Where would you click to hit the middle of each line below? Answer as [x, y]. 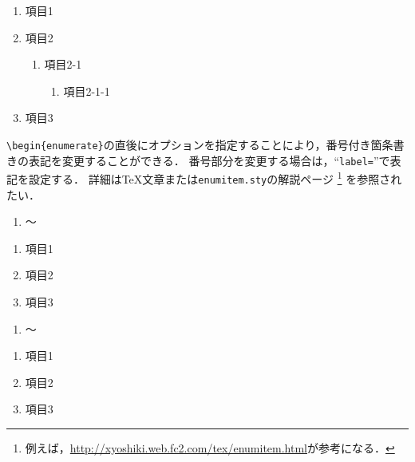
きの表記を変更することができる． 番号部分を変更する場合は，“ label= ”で [198, 160]
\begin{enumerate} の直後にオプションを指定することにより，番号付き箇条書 [206, 144]
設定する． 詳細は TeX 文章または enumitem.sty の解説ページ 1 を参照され [215, 178]
